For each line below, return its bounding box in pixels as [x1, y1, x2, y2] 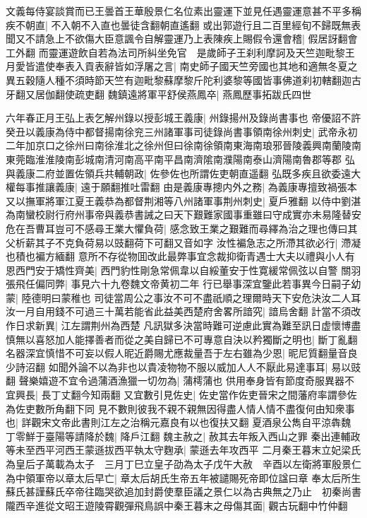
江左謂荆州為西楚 [61, 318, 140, 333]
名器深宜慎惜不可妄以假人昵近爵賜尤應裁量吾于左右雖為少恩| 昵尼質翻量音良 [6, 346, 358, 360]
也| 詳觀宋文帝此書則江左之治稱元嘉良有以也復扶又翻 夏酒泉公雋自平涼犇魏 [6, 415, 351, 430]
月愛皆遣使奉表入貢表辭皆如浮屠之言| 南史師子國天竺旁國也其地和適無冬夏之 [6, 59, 358, 73]
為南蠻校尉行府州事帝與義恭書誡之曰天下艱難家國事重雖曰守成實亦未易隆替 [6, 207, 351, 222]
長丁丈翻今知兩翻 [41, 387, 121, 402]
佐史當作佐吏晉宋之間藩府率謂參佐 [198, 387, 357, 402]
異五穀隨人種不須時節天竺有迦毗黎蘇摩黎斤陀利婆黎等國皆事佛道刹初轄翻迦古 [6, 72, 361, 87]
